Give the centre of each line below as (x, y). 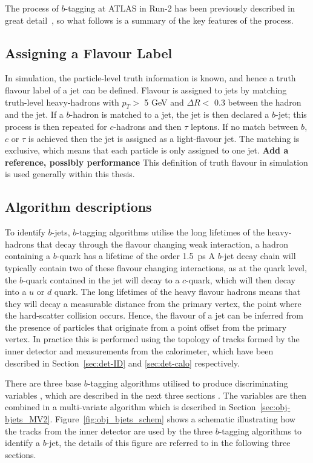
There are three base (43, 383)
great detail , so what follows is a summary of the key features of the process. (149, 20)
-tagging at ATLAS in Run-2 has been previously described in (180, 8)
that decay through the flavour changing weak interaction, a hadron (163, 244)
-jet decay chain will (259, 256)
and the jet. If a (34, 114)
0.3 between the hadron (258, 102)
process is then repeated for (56, 126)
